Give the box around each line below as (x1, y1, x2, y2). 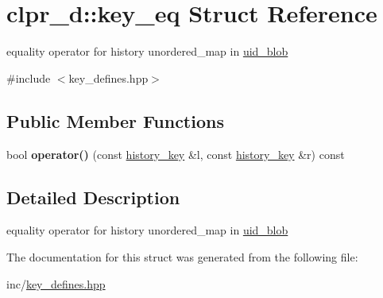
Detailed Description (6, 184, 180, 209)
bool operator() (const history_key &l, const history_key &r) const (6, 145, 345, 162)
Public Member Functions (6, 108, 224, 133)
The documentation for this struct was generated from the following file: (6, 248, 358, 265)
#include (6, 69, 51, 86)
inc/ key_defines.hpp (6, 275, 106, 292)
